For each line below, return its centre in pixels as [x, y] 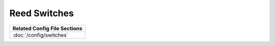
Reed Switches [42, 13]
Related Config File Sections [47, 28]
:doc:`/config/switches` [40, 35]
